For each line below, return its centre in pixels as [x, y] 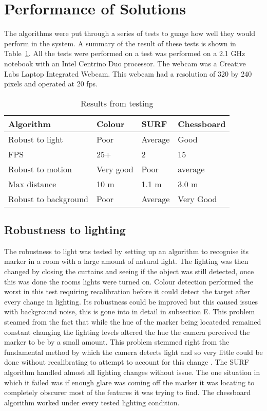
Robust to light [36, 139]
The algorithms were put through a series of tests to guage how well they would [130, 33]
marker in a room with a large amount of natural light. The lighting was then [126, 261]
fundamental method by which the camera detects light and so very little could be [133, 352]
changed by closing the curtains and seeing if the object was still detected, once [129, 271]
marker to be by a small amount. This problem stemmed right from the [117, 342]
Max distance [32, 184]
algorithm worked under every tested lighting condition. [92, 402]
